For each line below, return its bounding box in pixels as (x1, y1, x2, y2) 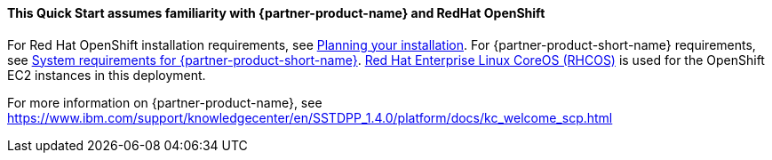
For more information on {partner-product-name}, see (7, 94, 322, 110)
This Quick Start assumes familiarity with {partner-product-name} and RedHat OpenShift (7, 5, 545, 20)
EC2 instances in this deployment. (7, 67, 206, 83)
